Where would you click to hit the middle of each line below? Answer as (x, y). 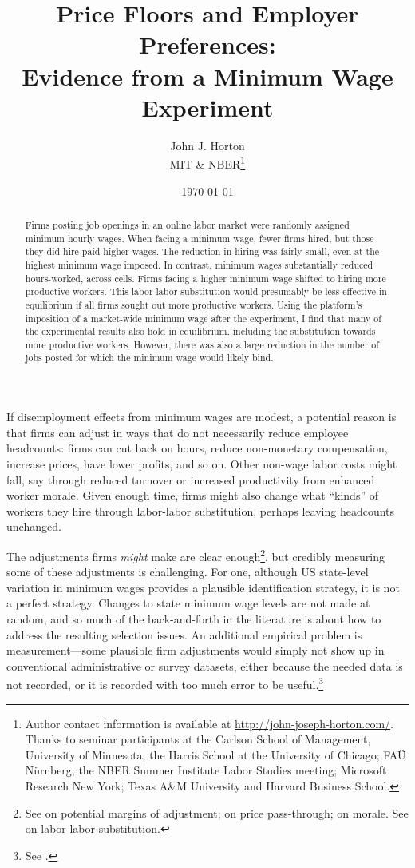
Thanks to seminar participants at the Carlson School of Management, (198, 739)
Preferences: (207, 44)
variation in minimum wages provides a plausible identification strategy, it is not (203, 587)
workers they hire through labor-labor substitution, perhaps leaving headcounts (201, 510)
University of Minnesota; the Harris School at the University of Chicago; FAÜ (215, 754)
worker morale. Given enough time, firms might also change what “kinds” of (192, 495)
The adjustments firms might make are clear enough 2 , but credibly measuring (196, 555)
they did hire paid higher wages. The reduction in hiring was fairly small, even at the (202, 251)
